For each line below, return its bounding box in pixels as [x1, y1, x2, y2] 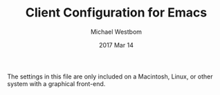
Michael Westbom [90, 28, 143, 36]
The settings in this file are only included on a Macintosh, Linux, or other [7, 72, 213, 81]
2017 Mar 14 [99, 41, 134, 49]
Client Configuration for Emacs [25, 5, 208, 21]
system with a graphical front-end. [7, 79, 106, 87]
